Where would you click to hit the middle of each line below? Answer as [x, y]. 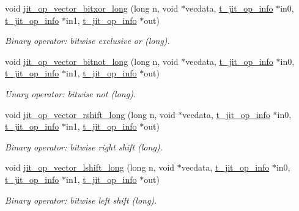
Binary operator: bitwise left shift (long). [81, 200]
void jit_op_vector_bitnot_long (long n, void [92, 61]
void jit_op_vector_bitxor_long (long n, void [92, 8]
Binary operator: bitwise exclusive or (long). [87, 41]
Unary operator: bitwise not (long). [71, 93]
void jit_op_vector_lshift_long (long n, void [90, 167]
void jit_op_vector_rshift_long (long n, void [90, 114]
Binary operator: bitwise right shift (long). [84, 146]
